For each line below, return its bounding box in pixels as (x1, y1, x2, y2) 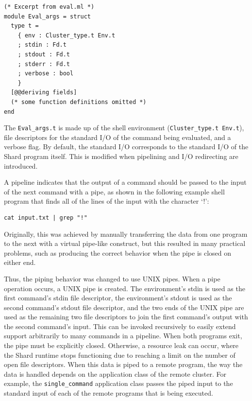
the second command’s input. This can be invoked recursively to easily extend (4, 321, 236, 331)
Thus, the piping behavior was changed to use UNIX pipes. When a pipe (4, 273, 220, 283)
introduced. (4, 160, 38, 171)
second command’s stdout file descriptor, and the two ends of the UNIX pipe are (4, 302, 244, 312)
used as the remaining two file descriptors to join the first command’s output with (4, 312, 248, 322)
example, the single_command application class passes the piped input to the (4, 378, 233, 388)
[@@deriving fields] (11, 89, 77, 96)
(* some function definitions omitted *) (11, 98, 147, 105)
